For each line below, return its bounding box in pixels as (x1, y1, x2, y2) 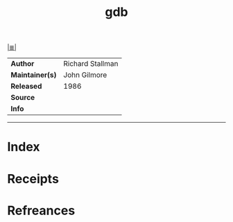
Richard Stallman (63, 59, 119, 69)
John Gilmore (63, 70, 107, 80)
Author (10, 59, 35, 69)
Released (10, 81, 42, 91)
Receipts (7, 171, 59, 187)
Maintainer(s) (10, 70, 57, 80)
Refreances (7, 203, 76, 219)
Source (10, 93, 35, 103)
